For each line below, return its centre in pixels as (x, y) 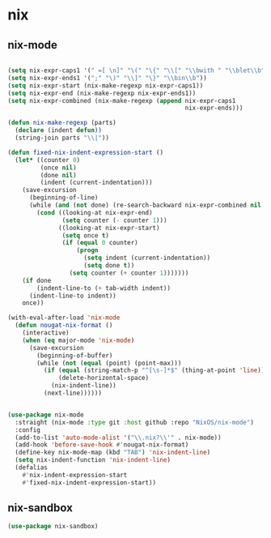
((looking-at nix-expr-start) (109, 228)
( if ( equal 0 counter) (100, 243)
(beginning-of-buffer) (75, 355)
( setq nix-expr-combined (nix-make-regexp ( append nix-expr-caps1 (122, 100)
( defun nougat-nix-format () (64, 326)
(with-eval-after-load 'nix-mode (64, 318)
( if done (37, 280)
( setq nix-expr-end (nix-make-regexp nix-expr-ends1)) (102, 93)
